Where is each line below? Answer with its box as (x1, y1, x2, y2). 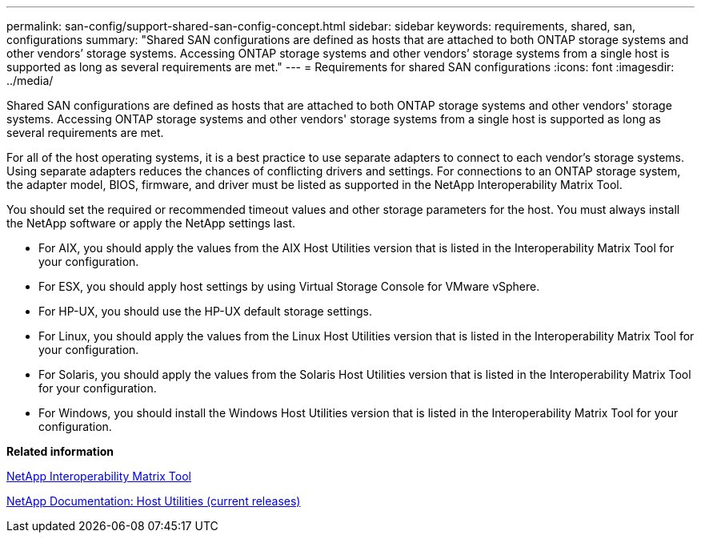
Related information (6, 444, 114, 458)
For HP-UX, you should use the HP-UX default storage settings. (38, 304, 373, 318)
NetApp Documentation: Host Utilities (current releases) (6, 494, 301, 508)
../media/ (6, 74, 54, 87)
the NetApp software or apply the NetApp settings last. (6, 216, 296, 230)
